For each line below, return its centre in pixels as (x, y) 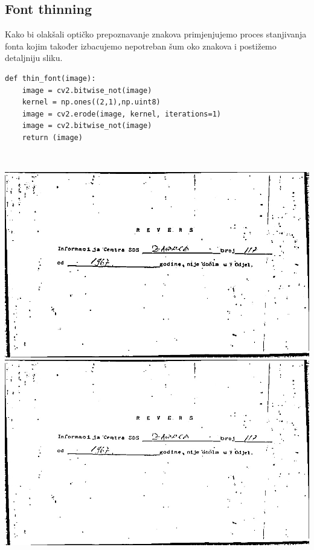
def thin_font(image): (50, 78)
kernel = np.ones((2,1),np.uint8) (91, 102)
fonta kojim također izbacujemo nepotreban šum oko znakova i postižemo (141, 46)
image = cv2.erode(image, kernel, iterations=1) (121, 114)
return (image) (52, 137)
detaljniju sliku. (34, 58)
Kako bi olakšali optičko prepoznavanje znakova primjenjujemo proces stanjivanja (156, 34)
